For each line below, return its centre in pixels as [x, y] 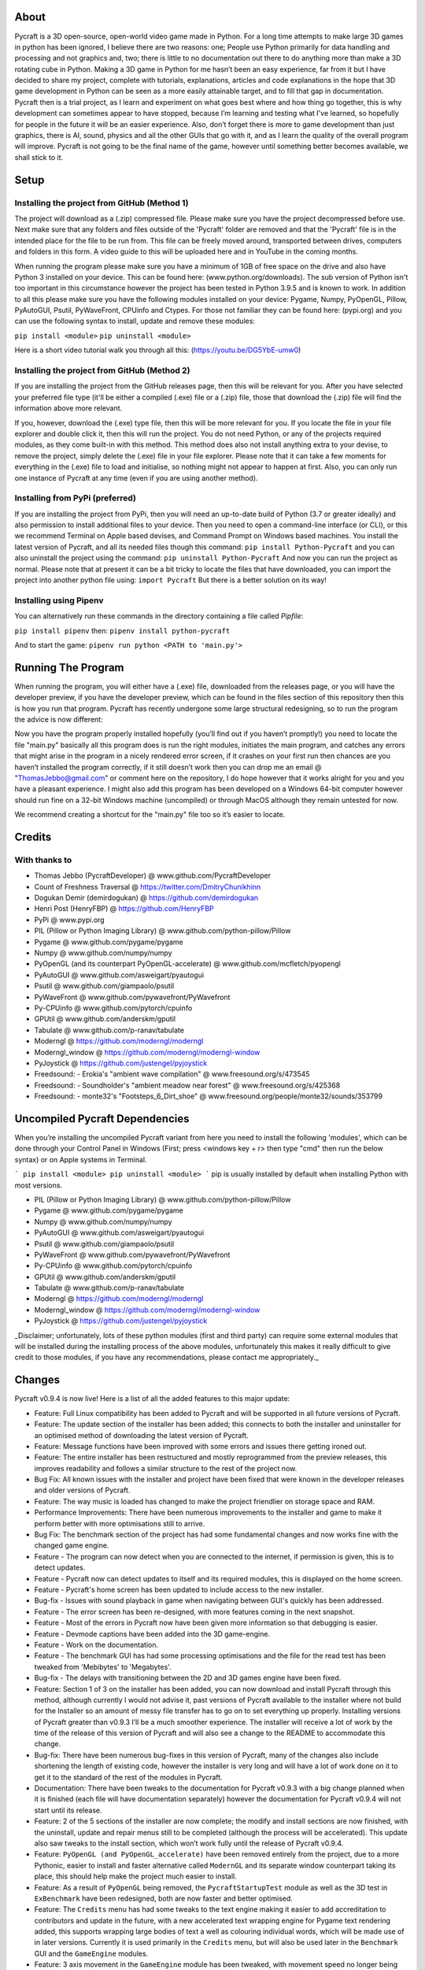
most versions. [39, 1185]
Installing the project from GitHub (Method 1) [102, 203]
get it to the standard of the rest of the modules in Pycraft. [129, 1777]
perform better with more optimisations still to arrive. [120, 1523]
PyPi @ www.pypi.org [70, 920]
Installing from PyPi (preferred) [76, 498]
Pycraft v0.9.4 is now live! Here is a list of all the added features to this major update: [152, 1399]
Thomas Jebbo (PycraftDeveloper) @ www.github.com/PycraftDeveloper [153, 875]
